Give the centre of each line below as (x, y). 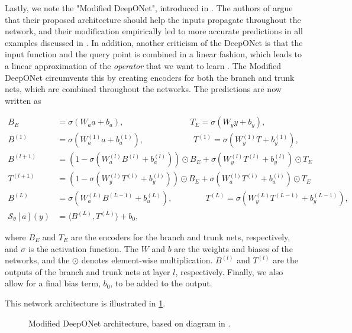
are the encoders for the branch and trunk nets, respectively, (180, 236)
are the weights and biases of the (233, 248)
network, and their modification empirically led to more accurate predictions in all (154, 31)
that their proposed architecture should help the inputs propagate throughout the (153, 19)
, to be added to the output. (161, 283)
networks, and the (37, 260)
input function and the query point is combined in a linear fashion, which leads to (154, 54)
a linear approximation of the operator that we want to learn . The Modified (143, 65)
